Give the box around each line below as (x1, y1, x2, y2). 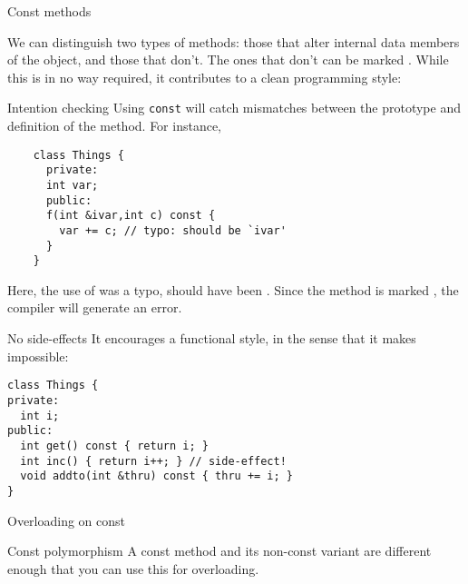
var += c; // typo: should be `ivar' (59, 223, 287, 237)
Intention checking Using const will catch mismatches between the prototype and (7, 98, 461, 117)
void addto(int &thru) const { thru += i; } (20, 470, 293, 483)
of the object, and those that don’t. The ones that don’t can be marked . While (7, 50, 449, 69)
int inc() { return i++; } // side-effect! (20, 454, 287, 468)
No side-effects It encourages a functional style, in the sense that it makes (7, 329, 416, 348)
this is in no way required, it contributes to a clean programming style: (7, 67, 402, 86)
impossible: (7, 346, 69, 365)
